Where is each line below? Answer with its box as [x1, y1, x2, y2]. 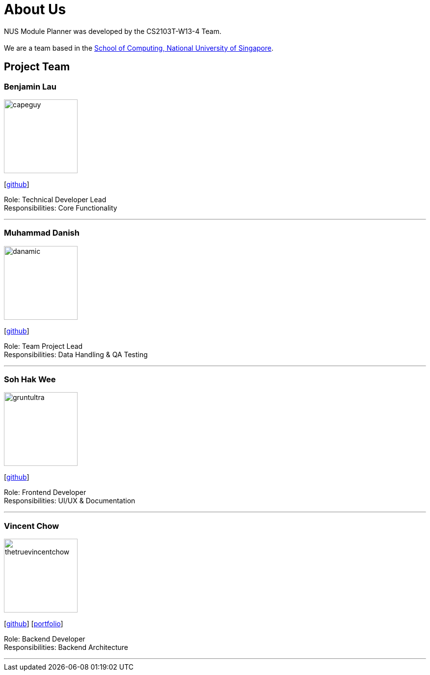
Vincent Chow [4, 521, 59, 531]
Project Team [4, 61, 70, 73]
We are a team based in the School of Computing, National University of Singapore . [4, 43, 274, 52]
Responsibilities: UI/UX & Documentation [4, 496, 135, 505]
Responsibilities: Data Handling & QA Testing [4, 350, 148, 359]
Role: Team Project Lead [4, 341, 83, 350]
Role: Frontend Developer [4, 488, 86, 497]
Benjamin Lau [4, 81, 57, 92]
